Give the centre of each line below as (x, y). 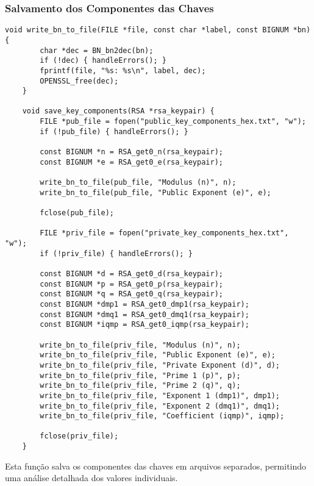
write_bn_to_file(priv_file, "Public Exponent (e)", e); (158, 355)
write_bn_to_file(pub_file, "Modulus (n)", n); (138, 183)
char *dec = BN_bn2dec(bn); (97, 50)
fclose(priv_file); (79, 436)
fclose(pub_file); (77, 213)
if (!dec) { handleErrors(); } (103, 61)
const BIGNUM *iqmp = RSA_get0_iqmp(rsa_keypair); (145, 325)
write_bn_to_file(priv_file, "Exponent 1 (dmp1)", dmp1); (160, 395)
